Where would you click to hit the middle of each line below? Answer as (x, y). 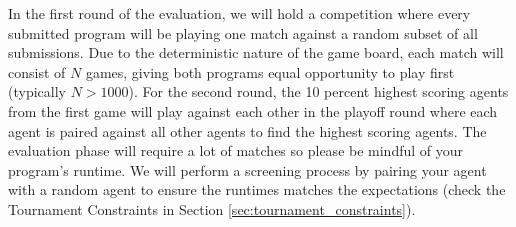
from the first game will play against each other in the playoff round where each (253, 110)
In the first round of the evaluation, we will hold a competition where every (239, 13)
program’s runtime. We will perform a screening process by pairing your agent (247, 169)
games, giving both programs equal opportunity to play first (270, 71)
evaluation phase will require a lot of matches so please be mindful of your (236, 150)
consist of (37, 71)
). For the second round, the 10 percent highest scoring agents (318, 91)
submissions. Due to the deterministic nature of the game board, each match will (256, 52)
